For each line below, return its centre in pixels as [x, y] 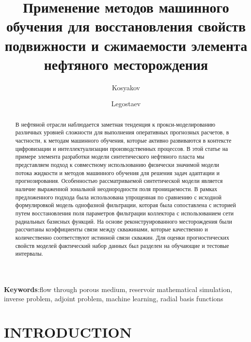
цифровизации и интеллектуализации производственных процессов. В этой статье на [122, 148]
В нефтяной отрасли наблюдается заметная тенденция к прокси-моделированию [115, 124]
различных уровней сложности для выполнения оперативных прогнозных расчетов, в [122, 132]
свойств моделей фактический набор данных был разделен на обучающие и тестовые [122, 245]
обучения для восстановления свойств [126, 26]
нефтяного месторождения [126, 64]
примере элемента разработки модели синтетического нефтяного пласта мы [110, 156]
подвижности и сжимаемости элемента [126, 45]
